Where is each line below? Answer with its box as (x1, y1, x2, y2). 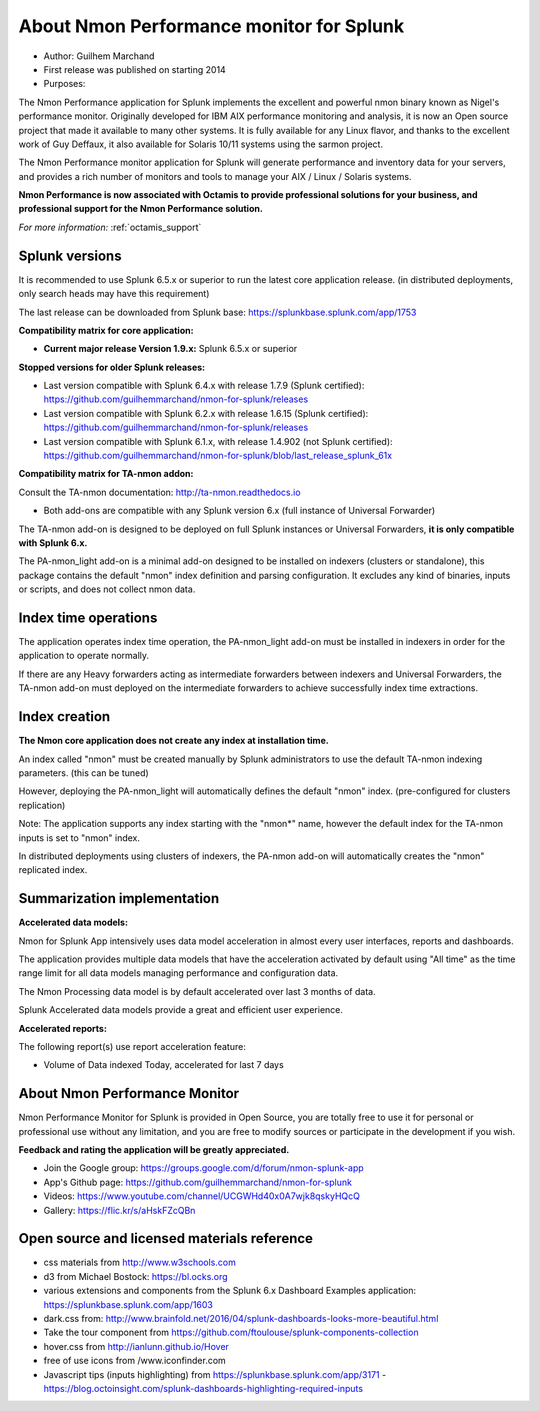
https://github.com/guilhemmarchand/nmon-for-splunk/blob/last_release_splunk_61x (43, 450, 393, 462)
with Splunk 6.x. (18, 537, 88, 549)
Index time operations (18, 609, 158, 626)
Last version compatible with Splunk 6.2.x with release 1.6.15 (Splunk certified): (43, 407, 369, 419)
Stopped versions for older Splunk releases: (18, 361, 206, 373)
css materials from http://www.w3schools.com (43, 1256, 237, 1269)
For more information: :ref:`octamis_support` (18, 221, 202, 233)
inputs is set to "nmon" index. (18, 831, 140, 844)
